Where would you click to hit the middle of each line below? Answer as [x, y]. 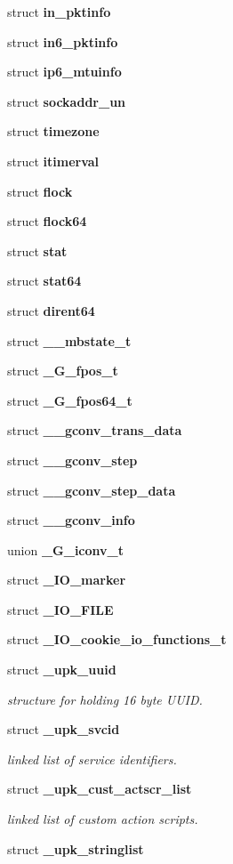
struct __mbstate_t [69, 340]
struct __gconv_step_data [92, 490]
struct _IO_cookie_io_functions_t [117, 639]
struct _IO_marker [67, 580]
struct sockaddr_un [67, 101]
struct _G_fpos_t [63, 371]
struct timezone [53, 131]
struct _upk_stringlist [76, 848]
